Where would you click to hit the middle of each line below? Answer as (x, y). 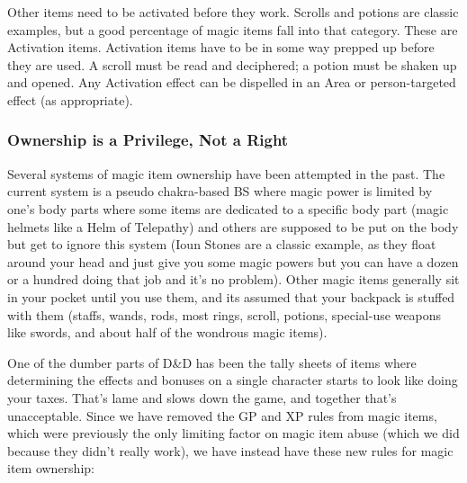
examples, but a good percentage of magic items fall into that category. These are (233, 29)
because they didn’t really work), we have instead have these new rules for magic (230, 450)
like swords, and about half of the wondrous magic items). (167, 332)
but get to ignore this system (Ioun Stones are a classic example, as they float (222, 244)
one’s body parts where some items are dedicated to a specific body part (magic (228, 208)
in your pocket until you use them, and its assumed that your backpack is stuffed (231, 296)
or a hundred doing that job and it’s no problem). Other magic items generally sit (233, 279)
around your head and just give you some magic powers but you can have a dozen (233, 261)
